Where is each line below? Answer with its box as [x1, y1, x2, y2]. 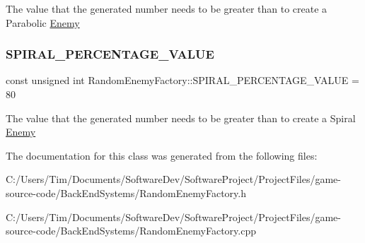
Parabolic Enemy [6, 15, 80, 30]
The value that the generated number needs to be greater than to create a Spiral [6, 110, 356, 125]
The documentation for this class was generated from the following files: [6, 148, 318, 162]
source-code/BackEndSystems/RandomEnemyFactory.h [6, 185, 247, 200]
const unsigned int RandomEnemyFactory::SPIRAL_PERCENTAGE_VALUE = [6, 73, 359, 88]
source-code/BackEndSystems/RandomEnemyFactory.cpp [6, 223, 257, 238]
